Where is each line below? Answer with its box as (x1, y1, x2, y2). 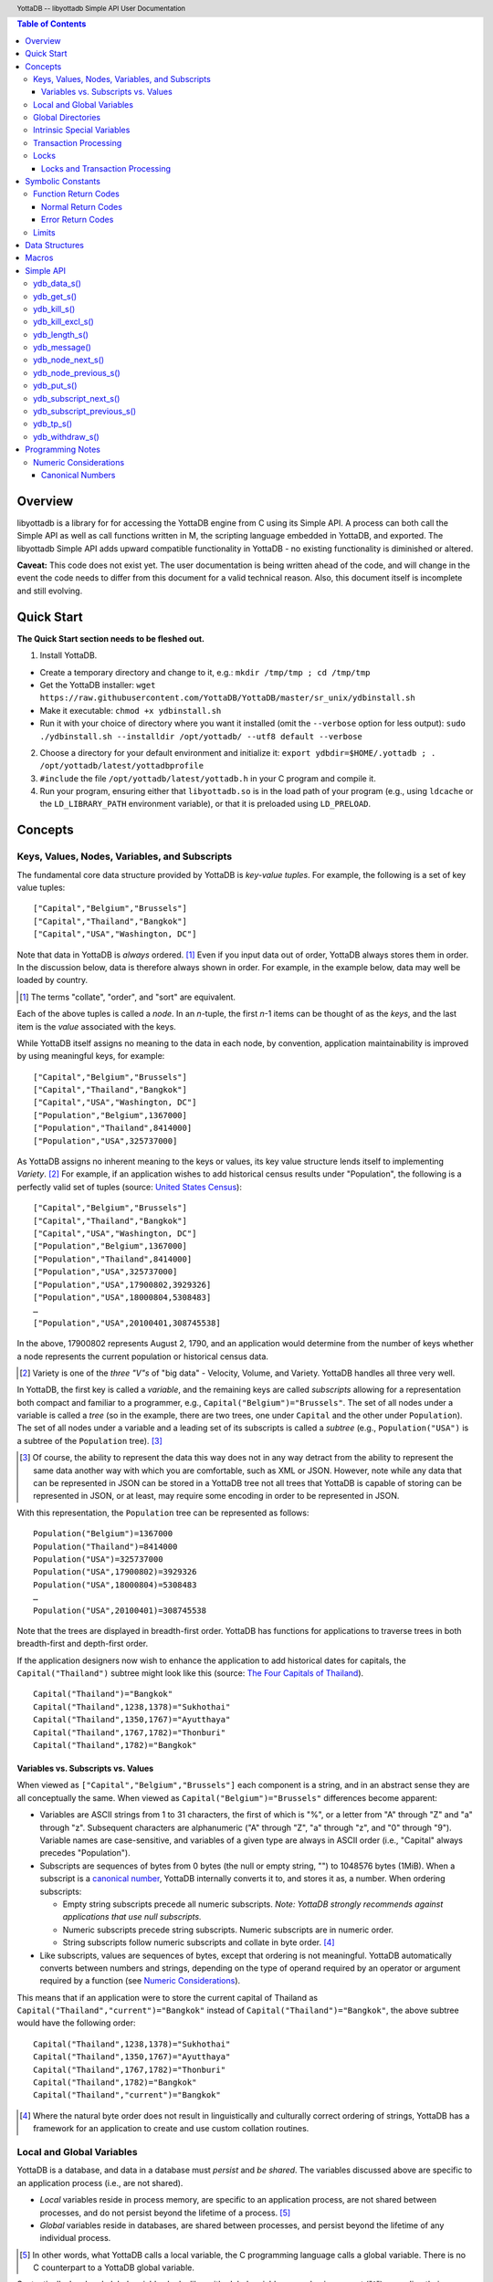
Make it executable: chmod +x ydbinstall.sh (39, 705, 222, 716)
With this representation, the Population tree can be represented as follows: (16, 1507, 309, 1518)
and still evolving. (16, 585, 83, 596)
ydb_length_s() (33, 329, 89, 340)
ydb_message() (33, 342, 91, 353)
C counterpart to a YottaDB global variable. (33, 2262, 195, 2273)
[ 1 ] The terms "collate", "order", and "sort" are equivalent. (19, 991, 236, 1002)
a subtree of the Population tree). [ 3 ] (16, 1435, 163, 1446)
